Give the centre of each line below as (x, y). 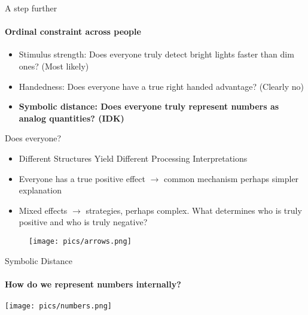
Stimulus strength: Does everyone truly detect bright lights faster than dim (156, 54)
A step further (31, 8)
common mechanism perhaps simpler (231, 178)
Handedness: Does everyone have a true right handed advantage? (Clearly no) (161, 86)
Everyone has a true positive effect (82, 178)
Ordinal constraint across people (73, 31)
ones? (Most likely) (54, 66)
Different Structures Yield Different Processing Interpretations (133, 158)
